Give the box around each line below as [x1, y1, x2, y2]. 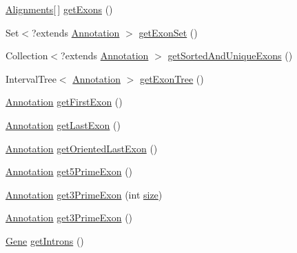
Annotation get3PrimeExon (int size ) [6, 187, 163, 201]
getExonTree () [139, 71, 204, 85]
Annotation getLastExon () [6, 117, 121, 132]
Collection [6, 48, 48, 63]
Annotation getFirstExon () [6, 94, 123, 109]
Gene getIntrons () [6, 233, 84, 247]
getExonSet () [139, 25, 198, 39]
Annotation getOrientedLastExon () [6, 141, 158, 155]
